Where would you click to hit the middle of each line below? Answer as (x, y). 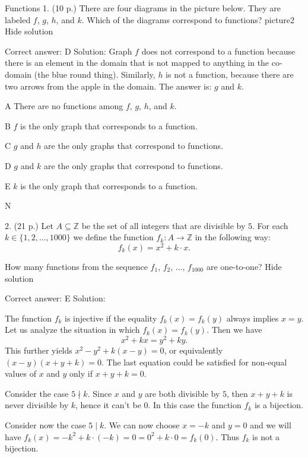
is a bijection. (279, 405)
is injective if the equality (111, 318)
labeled (18, 19)
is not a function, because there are (230, 74)
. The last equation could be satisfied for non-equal (194, 362)
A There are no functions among (64, 106)
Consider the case (37, 393)
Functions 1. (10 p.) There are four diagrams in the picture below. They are (143, 8)
